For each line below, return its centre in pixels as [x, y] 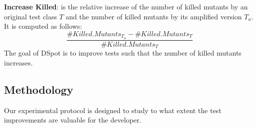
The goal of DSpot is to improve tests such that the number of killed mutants [123, 53]
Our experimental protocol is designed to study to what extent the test [113, 110]
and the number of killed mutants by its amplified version [154, 16]
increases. [18, 62]
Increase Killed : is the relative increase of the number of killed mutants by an [126, 6]
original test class [31, 16]
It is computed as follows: [43, 26]
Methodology [39, 89]
